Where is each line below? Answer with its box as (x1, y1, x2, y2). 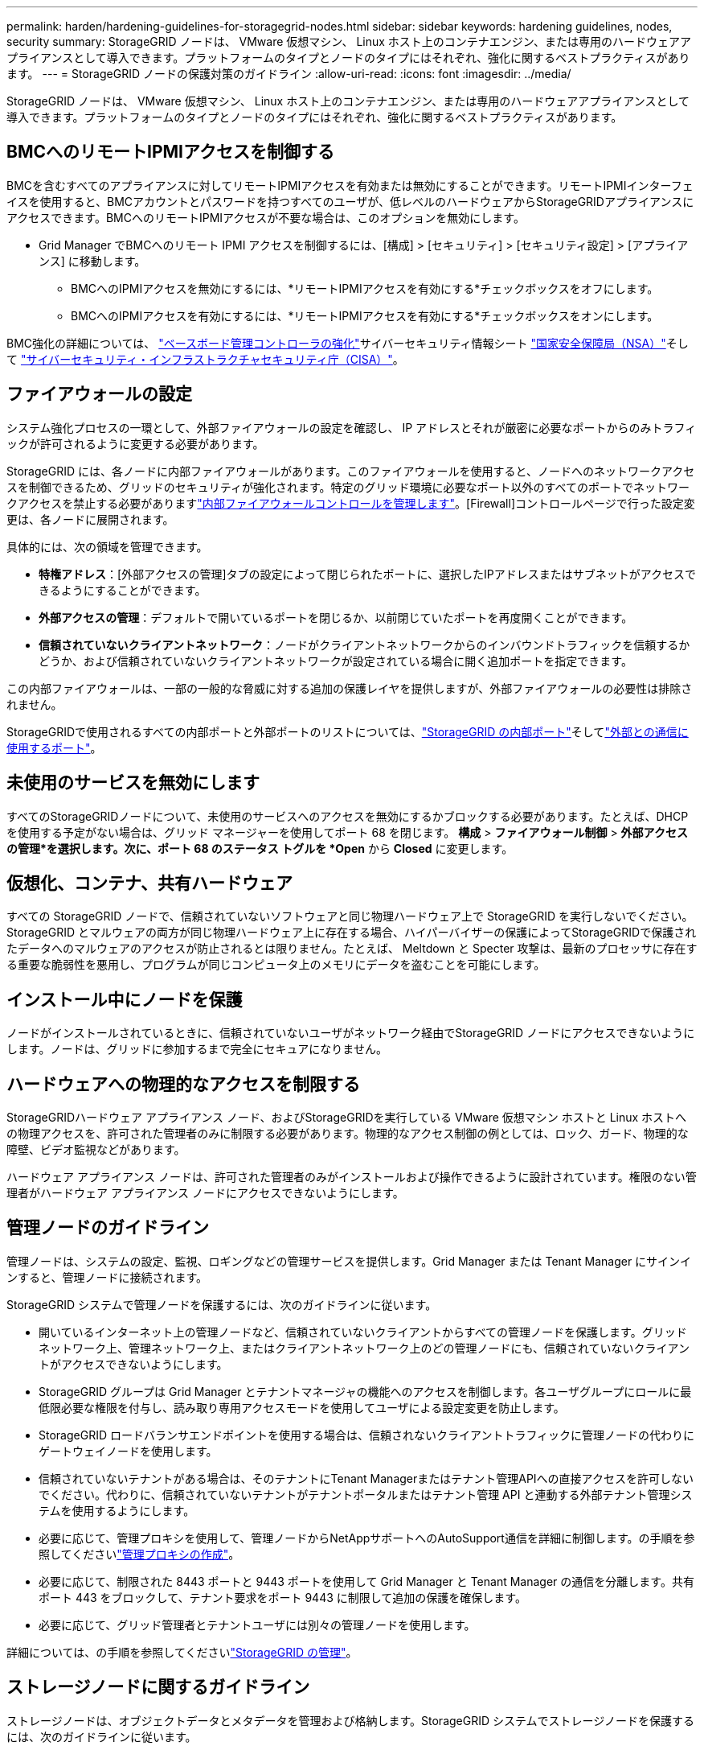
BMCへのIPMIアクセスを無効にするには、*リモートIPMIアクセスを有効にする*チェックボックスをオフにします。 (71, 281, 659, 295)
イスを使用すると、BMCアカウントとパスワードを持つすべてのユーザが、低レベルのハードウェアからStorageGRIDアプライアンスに (6, 194, 694, 208)
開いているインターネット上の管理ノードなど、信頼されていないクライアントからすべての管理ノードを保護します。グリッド (39, 1324, 687, 1339)
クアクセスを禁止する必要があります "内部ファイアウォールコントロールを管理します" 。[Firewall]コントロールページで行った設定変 (6, 496, 695, 510)
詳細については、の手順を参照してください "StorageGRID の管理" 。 (6, 1645, 358, 1659)
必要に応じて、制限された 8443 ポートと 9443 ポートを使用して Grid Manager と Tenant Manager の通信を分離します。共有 (39, 1574, 694, 1588)
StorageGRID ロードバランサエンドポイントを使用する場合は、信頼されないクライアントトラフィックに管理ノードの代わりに (39, 1427, 695, 1442)
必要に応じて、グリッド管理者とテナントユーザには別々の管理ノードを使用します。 (39, 1617, 476, 1632)
